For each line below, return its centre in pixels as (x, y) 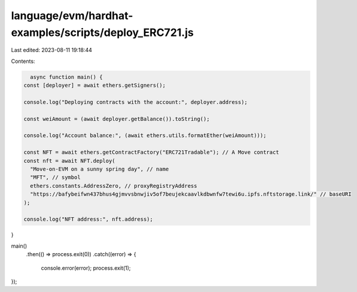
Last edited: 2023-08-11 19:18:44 (52, 50)
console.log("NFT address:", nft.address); (89, 219)
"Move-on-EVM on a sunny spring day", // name (100, 169)
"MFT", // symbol (55, 177)
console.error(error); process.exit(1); (86, 268)
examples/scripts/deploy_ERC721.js (102, 32)
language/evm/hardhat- (72, 16)
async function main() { (66, 77)
